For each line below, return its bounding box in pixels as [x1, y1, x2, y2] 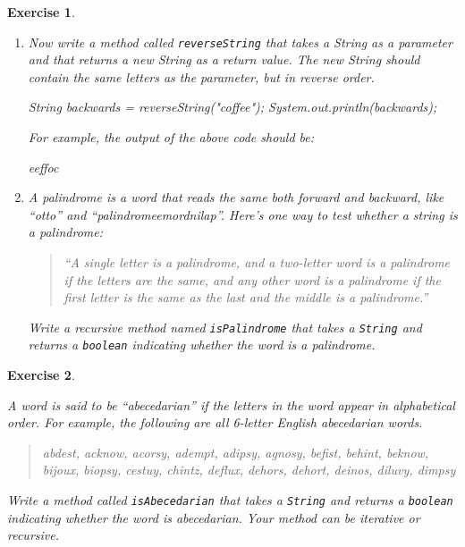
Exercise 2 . [7, 366, 75, 384]
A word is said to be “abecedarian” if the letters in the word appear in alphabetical [7, 395, 455, 414]
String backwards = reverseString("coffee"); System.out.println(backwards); [28, 97, 437, 116]
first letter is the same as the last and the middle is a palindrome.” [63, 288, 428, 307]
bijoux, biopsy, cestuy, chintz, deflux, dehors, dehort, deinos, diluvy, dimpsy [42, 460, 456, 479]
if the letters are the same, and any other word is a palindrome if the [63, 270, 441, 289]
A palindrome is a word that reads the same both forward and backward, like [28, 188, 444, 206]
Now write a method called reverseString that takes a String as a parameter [28, 32, 452, 51]
